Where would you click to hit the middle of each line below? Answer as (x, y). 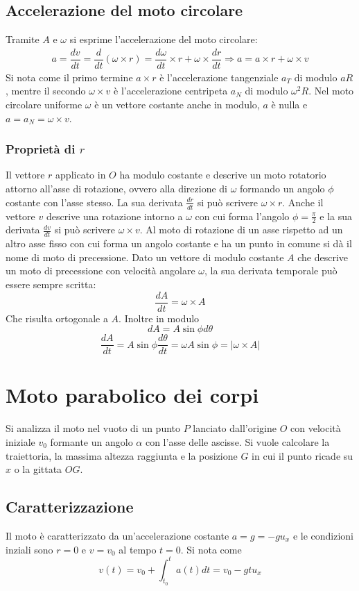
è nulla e (289, 105)
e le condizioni (323, 535)
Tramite (23, 39)
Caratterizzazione (70, 507)
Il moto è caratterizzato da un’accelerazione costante (117, 535)
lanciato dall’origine (235, 428)
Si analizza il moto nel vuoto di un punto (93, 428)
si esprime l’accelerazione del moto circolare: (164, 39)
